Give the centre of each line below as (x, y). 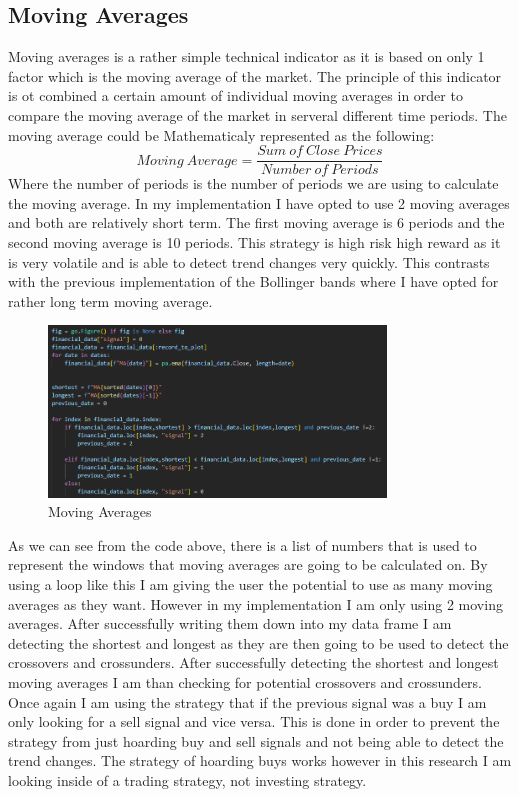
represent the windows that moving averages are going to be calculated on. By (248, 564)
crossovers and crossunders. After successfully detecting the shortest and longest (253, 662)
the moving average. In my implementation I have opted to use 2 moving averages (259, 202)
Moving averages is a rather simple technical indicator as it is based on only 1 (246, 56)
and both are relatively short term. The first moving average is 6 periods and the (256, 222)
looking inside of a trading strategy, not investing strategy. (187, 780)
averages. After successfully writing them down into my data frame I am (230, 623)
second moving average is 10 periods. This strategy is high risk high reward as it (254, 242)
